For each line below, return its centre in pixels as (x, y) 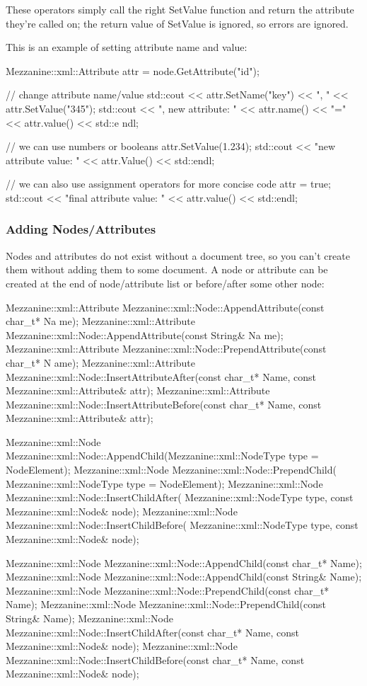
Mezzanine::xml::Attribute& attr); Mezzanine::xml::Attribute (138, 390)
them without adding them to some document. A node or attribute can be (167, 269)
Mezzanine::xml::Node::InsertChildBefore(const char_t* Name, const (155, 659)
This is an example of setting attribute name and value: (127, 47)
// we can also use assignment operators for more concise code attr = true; (168, 184)
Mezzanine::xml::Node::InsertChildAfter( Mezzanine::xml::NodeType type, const (180, 497)
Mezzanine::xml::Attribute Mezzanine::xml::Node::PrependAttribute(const (166, 349)
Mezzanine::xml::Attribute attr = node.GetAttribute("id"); (133, 70)
